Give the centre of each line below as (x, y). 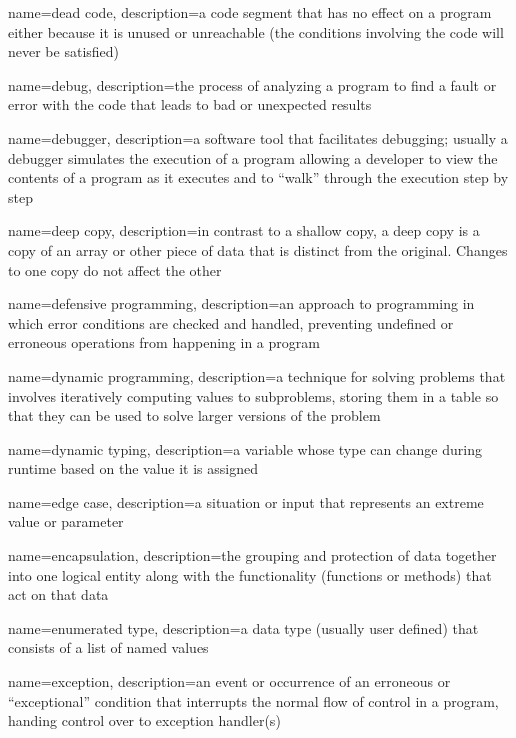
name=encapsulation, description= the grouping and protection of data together (252, 555)
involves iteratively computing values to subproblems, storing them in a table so (253, 395)
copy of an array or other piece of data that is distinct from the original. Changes (258, 249)
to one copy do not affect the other (115, 269)
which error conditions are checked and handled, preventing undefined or (231, 322)
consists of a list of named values (108, 647)
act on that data (58, 594)
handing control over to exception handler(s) (144, 720)
